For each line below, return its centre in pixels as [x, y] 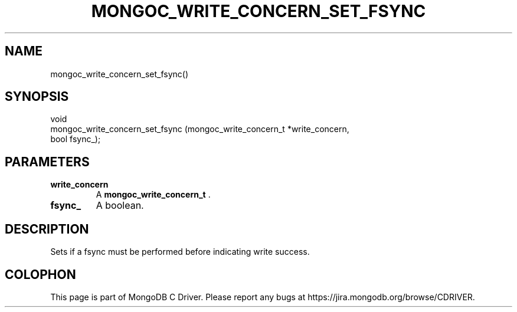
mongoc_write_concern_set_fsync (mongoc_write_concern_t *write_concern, [200, 129]
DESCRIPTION [47, 229]
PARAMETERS [47, 162]
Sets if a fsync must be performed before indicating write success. [180, 252]
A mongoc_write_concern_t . [153, 195]
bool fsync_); [76, 139]
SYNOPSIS [37, 97]
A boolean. [120, 206]
